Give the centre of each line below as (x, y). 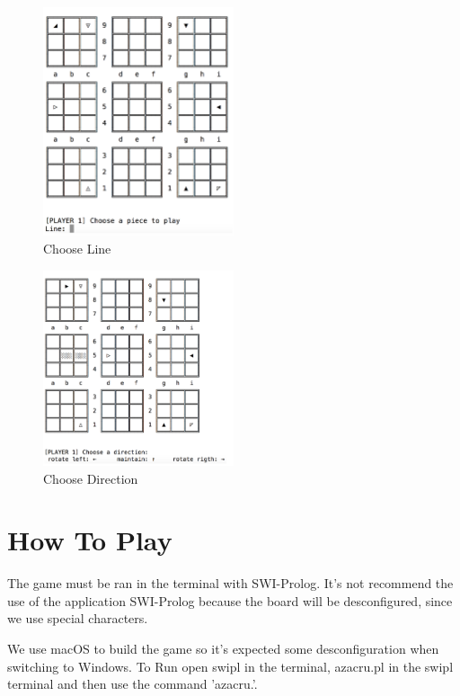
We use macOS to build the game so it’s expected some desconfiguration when (223, 649)
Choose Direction (91, 478)
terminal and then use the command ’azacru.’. (133, 684)
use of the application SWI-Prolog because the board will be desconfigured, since (230, 600)
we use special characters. (78, 618)
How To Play (90, 540)
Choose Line (77, 249)
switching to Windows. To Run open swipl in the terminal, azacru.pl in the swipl (230, 666)
